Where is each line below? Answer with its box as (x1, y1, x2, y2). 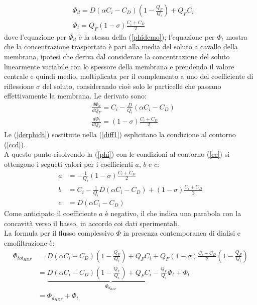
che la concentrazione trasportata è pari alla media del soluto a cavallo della (4, 41, 238, 52)
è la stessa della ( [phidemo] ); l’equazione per (78, 31, 215, 42)
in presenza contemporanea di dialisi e (123, 228, 240, 238)
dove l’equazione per (4, 31, 67, 42)
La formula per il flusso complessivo (4, 228, 114, 238)
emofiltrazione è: (4, 237, 55, 248)
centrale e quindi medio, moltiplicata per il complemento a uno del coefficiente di (4, 71, 253, 81)
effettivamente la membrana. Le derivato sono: (4, 90, 147, 101)
